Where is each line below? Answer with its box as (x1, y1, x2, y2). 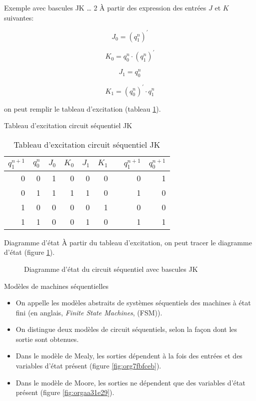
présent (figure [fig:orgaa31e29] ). (15, 387, 114, 397)
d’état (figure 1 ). (4, 247, 55, 257)
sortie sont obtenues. (15, 333, 79, 344)
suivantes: (4, 12, 34, 23)
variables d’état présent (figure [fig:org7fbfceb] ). (15, 360, 161, 371)
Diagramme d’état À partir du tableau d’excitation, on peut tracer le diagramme (4, 237, 252, 247)
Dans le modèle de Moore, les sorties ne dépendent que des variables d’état (15, 377, 245, 387)
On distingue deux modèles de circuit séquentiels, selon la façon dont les (15, 324, 237, 334)
